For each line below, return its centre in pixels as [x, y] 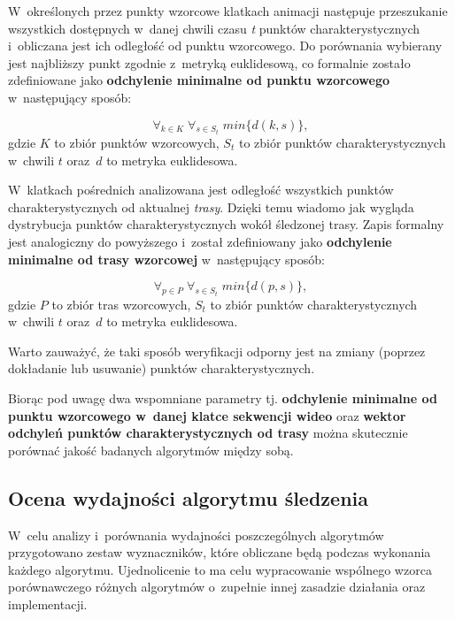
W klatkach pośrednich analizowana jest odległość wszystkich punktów [201, 190]
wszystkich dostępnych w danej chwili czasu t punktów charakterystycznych [214, 28]
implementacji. [48, 604]
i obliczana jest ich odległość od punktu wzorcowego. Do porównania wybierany [225, 46]
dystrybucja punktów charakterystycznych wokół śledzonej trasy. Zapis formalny [226, 224]
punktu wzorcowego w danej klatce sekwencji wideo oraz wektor [207, 415]
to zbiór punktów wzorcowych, [137, 142]
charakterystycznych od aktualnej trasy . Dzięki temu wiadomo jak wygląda [211, 206]
